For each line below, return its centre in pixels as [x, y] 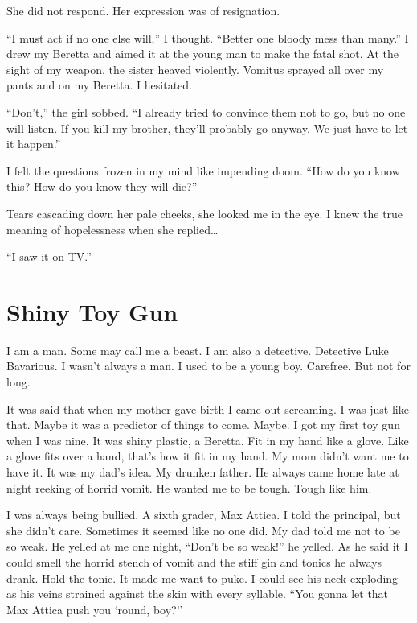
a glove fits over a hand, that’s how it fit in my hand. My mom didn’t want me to [208, 456]
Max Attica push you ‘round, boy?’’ [95, 609]
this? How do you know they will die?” [102, 186]
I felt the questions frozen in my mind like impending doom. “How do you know [203, 170]
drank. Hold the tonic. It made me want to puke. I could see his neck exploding [202, 578]
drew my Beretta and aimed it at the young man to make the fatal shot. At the [202, 54]
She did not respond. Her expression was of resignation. [143, 10]
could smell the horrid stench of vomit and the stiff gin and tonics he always [194, 561]
